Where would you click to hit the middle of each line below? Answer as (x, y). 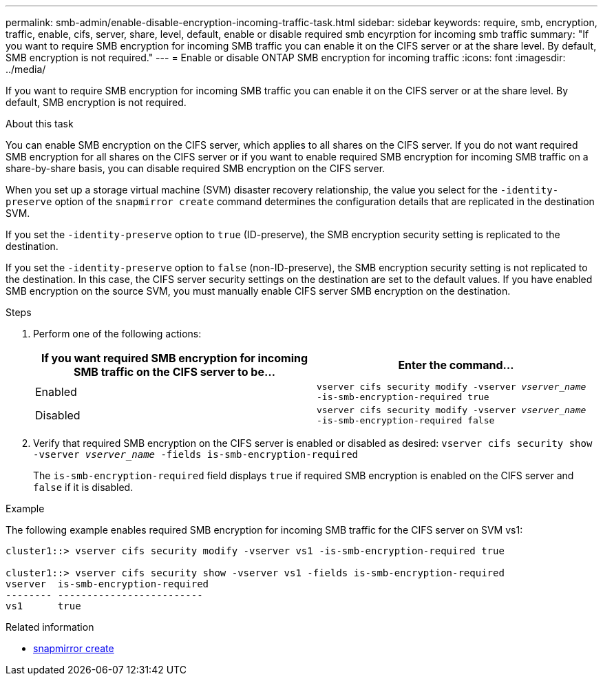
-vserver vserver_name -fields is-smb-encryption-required (196, 454)
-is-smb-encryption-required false (406, 420)
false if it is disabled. (83, 487)
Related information (50, 627)
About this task (40, 124)
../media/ (26, 69)
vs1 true (43, 606)
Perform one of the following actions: (117, 334)
